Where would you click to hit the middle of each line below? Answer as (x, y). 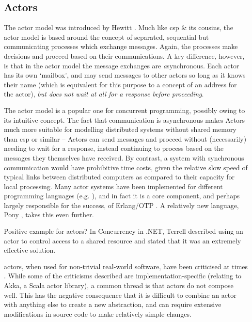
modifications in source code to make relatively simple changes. (98, 314)
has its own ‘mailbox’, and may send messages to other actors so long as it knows (125, 75)
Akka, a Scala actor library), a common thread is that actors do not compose (119, 285)
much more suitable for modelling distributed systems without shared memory (120, 129)
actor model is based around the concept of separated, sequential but (106, 37)
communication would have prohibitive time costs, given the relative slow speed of (126, 167)
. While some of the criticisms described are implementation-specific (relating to (123, 276)
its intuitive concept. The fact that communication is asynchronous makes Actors (125, 120)
